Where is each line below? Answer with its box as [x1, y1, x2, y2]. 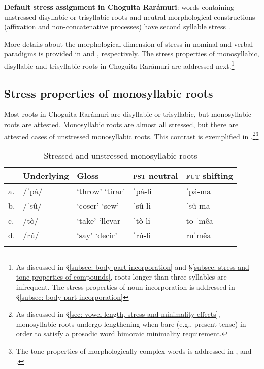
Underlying [23, 169, 69, 181]
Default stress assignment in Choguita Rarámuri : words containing [4, 2, 234, 12]
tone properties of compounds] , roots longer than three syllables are [16, 271, 227, 282]
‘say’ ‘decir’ [77, 229, 117, 241]
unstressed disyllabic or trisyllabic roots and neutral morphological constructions [4, 11, 255, 22]
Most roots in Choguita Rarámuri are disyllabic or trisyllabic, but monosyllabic [4, 109, 251, 119]
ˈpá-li [133, 184, 152, 197]
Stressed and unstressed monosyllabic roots [44, 149, 197, 161]
